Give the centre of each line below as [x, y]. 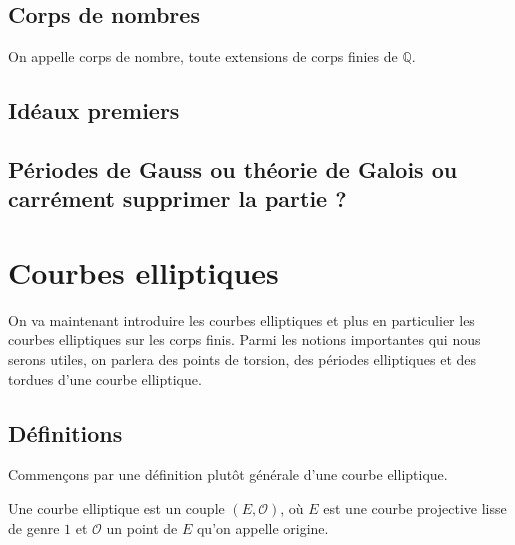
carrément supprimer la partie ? [177, 198]
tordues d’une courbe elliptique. [105, 378]
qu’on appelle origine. [262, 527]
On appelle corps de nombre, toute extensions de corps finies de [203, 56]
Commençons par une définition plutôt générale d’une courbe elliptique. [228, 474]
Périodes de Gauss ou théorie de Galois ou [233, 168]
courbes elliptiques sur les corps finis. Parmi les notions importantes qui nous [244, 339]
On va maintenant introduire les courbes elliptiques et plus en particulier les [241, 319]
